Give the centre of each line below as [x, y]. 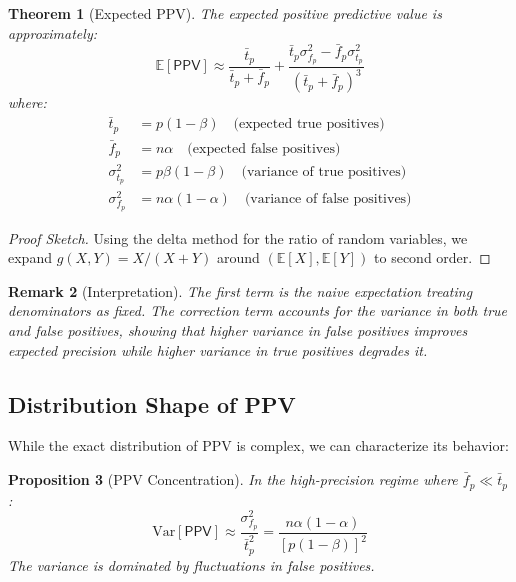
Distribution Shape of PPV [152, 403]
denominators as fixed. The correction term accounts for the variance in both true [258, 310]
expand [30, 257]
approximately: [52, 32]
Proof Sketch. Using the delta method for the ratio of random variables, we [238, 237]
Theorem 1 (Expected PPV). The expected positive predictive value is [225, 13]
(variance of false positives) [328, 199]
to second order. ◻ [432, 257]
